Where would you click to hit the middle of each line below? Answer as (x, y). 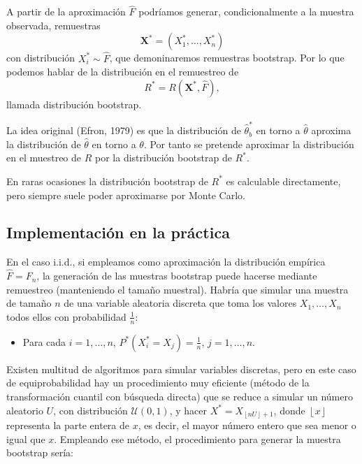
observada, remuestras (53, 25)
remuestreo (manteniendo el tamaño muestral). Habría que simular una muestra (178, 289)
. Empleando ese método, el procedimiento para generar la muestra (197, 438)
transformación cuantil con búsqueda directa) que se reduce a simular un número (180, 396)
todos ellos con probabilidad (66, 316)
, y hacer (188, 410)
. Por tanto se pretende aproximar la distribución (249, 144)
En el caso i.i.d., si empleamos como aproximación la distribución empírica (166, 262)
